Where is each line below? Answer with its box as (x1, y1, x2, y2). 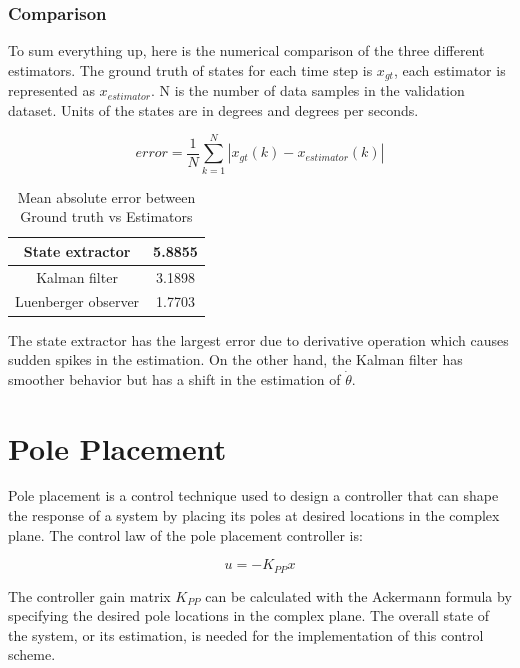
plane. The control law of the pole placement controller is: (8, 524, 363, 545)
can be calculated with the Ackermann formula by (205, 585, 512, 606)
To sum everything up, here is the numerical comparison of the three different (8, 40, 485, 61)
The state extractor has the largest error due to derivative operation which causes (8, 329, 509, 350)
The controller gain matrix (8, 585, 171, 606)
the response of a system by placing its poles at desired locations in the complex (8, 505, 500, 526)
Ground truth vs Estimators (20, 206, 193, 227)
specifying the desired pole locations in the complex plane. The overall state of (8, 605, 490, 626)
